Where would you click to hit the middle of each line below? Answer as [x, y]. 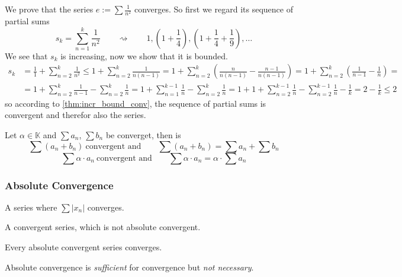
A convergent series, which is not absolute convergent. [103, 227]
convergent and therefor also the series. [75, 115]
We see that [26, 55]
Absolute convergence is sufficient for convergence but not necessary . [129, 267]
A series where [31, 207]
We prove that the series [49, 9]
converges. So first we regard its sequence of [213, 9]
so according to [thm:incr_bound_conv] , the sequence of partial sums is [136, 103]
